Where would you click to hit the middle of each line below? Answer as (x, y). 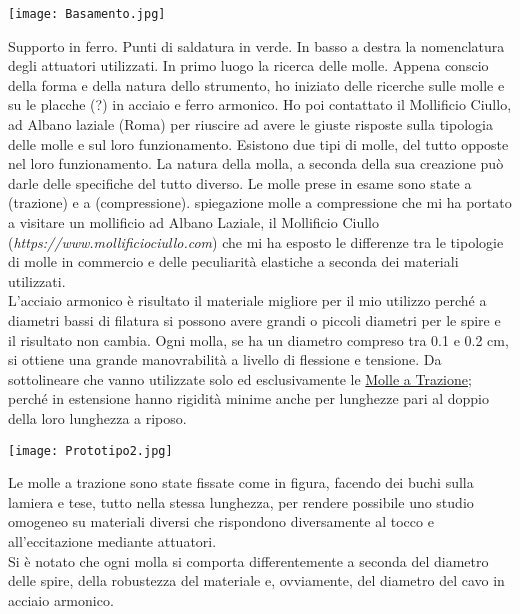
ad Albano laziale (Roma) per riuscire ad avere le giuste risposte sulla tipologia (250, 124)
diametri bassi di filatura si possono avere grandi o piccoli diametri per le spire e (254, 319)
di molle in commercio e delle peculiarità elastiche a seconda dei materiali (233, 261)
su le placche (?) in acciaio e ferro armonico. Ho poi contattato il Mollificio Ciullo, (260, 104)
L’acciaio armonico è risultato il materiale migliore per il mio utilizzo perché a (247, 300)
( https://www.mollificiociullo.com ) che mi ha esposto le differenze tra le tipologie (256, 241)
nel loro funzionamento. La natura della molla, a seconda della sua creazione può (256, 163)
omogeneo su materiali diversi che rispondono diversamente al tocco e (221, 521)
